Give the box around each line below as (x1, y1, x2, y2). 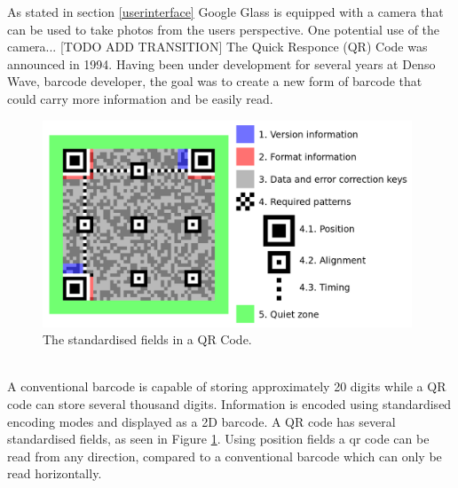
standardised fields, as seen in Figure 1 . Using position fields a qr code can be (7, 429, 430, 448)
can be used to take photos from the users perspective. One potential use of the (7, 20, 440, 38)
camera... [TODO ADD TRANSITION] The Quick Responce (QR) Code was (7, 37, 428, 56)
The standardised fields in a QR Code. (43, 330, 252, 349)
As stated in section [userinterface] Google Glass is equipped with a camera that (7, 3, 444, 20)
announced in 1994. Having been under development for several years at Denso (7, 54, 436, 73)
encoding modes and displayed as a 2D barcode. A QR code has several (7, 412, 396, 430)
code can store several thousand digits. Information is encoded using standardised (7, 394, 452, 413)
